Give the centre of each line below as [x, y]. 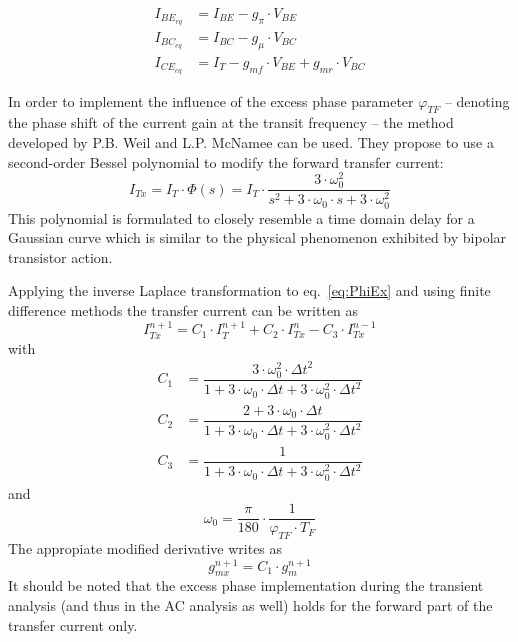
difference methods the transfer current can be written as [183, 309]
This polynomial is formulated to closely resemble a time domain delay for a [241, 217]
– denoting [477, 100]
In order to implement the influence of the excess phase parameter [211, 100]
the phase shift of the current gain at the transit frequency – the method [231, 122]
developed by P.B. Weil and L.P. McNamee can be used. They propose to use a [251, 142]
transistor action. [60, 256]
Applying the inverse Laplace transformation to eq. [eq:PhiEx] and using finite [249, 290]
